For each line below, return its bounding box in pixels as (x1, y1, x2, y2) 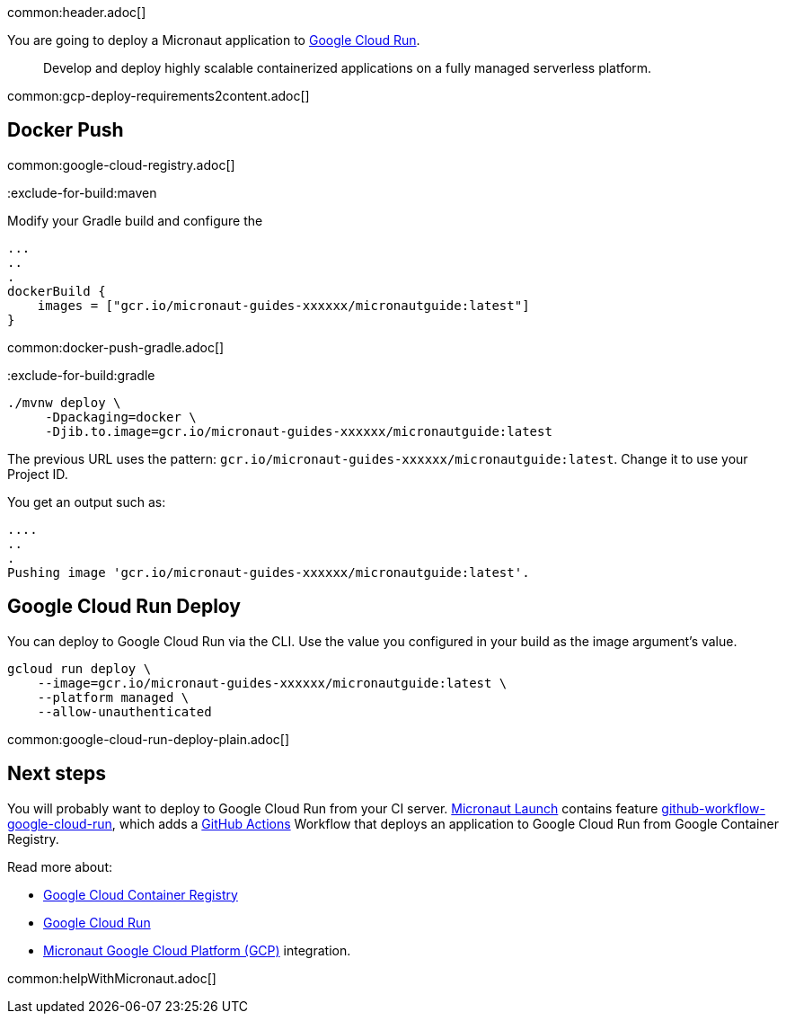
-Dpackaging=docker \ (45, 409, 197, 424)
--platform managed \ (37, 689, 190, 705)
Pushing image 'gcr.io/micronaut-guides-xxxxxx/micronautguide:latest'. (7, 564, 530, 580)
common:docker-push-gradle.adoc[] (7, 339, 225, 355)
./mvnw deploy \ (7, 395, 121, 410)
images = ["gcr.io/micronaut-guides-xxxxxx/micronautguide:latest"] (37, 297, 530, 313)
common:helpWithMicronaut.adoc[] (7, 970, 216, 986)
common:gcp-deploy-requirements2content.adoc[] (7, 88, 310, 103)
